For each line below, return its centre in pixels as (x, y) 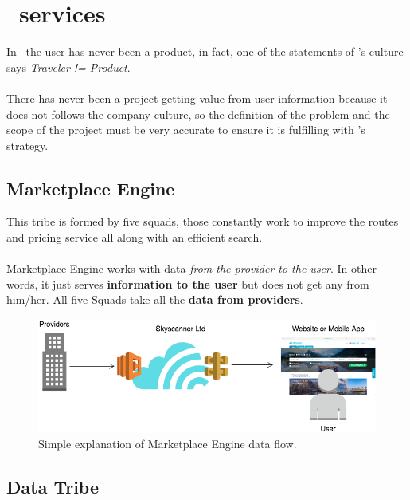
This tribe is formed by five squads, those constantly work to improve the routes (203, 221)
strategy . (27, 145)
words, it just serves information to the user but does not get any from (188, 283)
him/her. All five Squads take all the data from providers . (155, 299)
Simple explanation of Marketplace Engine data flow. (168, 444)
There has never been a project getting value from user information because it (197, 98)
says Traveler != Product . (68, 67)
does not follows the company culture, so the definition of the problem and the (198, 114)
